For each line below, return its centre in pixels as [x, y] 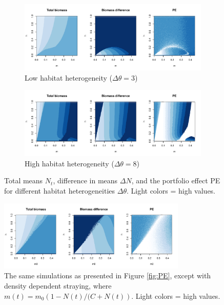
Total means [24, 180]
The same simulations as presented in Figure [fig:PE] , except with [108, 275]
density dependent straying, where [58, 285]
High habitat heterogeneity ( [69, 163]
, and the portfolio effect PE [176, 180]
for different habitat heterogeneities [60, 190]
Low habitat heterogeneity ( [68, 77]
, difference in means [85, 180]
